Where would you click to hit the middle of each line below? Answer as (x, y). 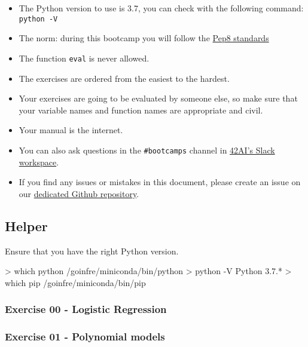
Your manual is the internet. (71, 130)
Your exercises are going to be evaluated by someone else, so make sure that (158, 98)
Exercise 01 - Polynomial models (85, 337)
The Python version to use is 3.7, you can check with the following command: (161, 8)
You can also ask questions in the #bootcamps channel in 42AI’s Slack (147, 150)
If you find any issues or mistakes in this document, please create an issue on (160, 182)
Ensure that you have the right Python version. (92, 251)
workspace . (39, 162)
